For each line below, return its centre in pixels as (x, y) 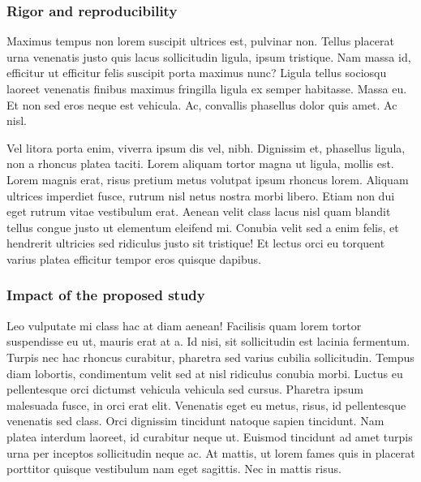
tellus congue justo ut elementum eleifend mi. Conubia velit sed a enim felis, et (203, 227)
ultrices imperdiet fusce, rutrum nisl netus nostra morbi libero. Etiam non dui (201, 195)
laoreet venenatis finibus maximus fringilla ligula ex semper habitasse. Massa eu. (207, 88)
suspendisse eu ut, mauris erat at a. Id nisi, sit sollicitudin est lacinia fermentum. (208, 341)
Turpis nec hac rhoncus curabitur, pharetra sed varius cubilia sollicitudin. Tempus (210, 357)
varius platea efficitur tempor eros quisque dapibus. (134, 258)
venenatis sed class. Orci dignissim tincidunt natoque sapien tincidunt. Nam (195, 421)
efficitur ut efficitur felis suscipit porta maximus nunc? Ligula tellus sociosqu (197, 73)
